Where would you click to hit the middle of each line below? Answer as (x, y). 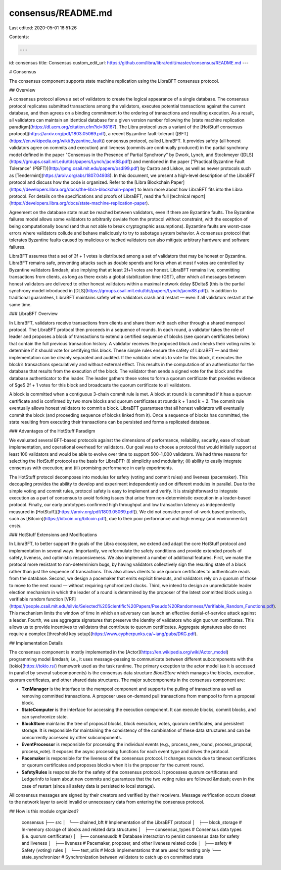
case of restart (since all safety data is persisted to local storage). (88, 786)
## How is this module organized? (44, 811)
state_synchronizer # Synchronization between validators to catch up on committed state (113, 857)
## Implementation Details (36, 643)
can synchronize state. (45, 716)
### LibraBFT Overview (33, 314)
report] (198, 196)
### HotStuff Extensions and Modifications (53, 535)
